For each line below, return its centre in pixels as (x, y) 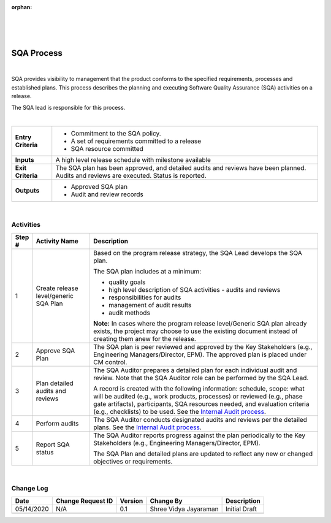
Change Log (30, 489)
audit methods (129, 313)
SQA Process (37, 53)
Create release (57, 288)
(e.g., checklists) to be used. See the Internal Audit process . (180, 411)
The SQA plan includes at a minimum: (147, 271)
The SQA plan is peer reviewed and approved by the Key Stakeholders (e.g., (203, 346)
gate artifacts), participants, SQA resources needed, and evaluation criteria (201, 403)
